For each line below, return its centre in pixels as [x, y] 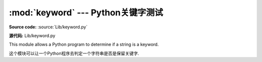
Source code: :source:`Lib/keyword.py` [48, 27]
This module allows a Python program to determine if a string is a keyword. [84, 44]
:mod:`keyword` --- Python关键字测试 [86, 12]
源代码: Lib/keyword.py [32, 36]
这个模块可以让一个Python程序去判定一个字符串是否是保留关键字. [74, 53]
